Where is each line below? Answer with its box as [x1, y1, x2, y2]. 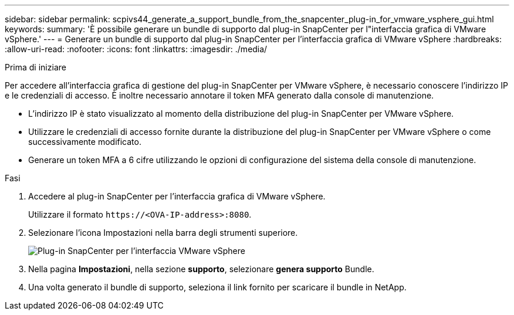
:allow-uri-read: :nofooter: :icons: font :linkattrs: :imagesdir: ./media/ [5, 44, 268, 54]
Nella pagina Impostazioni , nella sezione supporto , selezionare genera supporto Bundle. [28, 264, 374, 274]
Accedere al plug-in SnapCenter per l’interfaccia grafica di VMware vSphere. [28, 191, 326, 201]
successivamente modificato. [28, 137, 141, 147]
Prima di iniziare [5, 62, 66, 72]
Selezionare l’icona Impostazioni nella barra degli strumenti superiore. [28, 228, 298, 238]
